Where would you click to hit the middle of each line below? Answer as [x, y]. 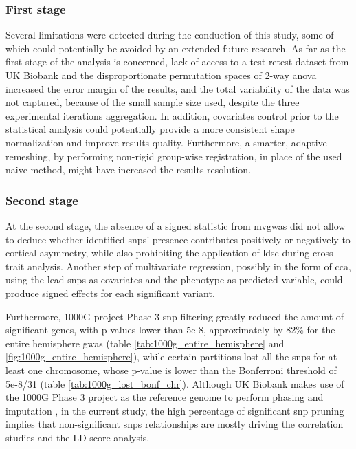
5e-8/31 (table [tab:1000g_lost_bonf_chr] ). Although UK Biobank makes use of [175, 383]
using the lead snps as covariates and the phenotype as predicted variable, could [174, 280]
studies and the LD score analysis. [78, 437]
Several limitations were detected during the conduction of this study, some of [170, 35]
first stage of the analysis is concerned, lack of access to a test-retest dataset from [177, 62]
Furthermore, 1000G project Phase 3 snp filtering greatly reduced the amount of [175, 316]
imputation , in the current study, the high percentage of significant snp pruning [175, 410]
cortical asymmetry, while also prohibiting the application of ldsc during [158, 253]
